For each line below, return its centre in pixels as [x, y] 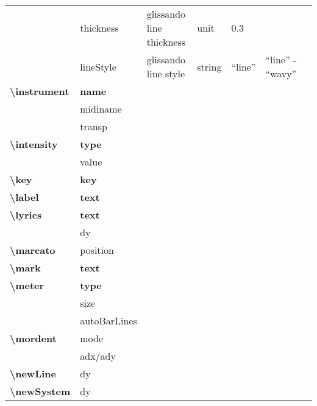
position [97, 250]
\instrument [40, 91]
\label [24, 197]
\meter [27, 285]
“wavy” [281, 73]
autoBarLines [109, 320]
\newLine [33, 373]
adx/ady [98, 356]
